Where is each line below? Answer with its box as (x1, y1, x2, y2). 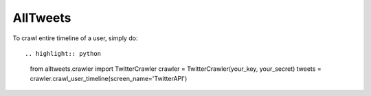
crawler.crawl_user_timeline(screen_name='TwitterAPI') (30, 74, 188, 82)
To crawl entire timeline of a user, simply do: (12, 34, 138, 42)
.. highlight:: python (25, 50, 102, 57)
